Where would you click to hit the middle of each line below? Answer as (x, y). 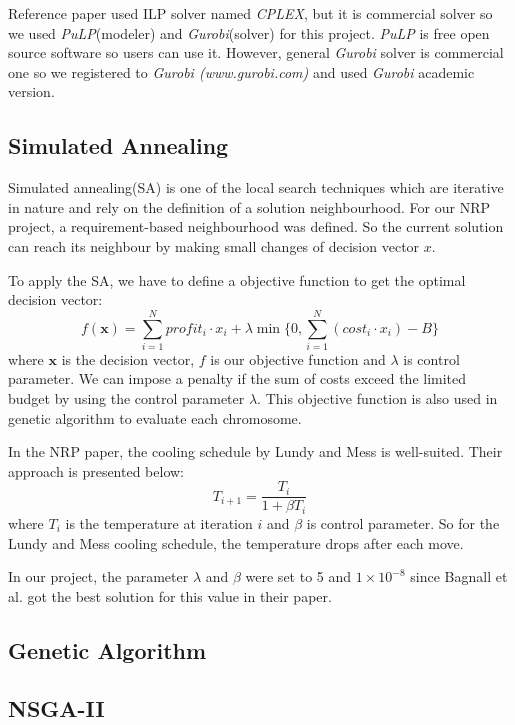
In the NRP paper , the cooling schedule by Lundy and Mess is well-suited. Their (255, 451)
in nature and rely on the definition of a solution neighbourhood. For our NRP (249, 206)
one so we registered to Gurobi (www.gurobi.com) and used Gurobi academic (241, 71)
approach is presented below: (96, 470)
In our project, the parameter (98, 576)
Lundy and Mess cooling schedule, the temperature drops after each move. (236, 542)
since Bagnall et (459, 576)
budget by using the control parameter (126, 398)
